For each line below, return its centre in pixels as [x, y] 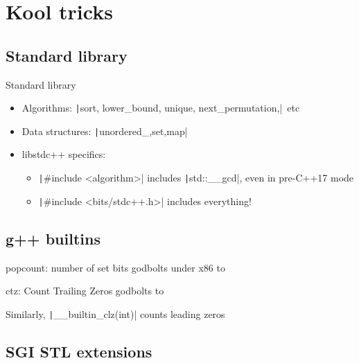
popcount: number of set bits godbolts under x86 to [115, 267]
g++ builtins [53, 238]
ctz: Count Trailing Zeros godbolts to [85, 291]
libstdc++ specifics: [64, 154]
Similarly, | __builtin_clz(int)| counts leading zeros [115, 313]
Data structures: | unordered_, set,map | [105, 131]
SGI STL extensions [79, 351]
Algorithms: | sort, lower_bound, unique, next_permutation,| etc [161, 108]
